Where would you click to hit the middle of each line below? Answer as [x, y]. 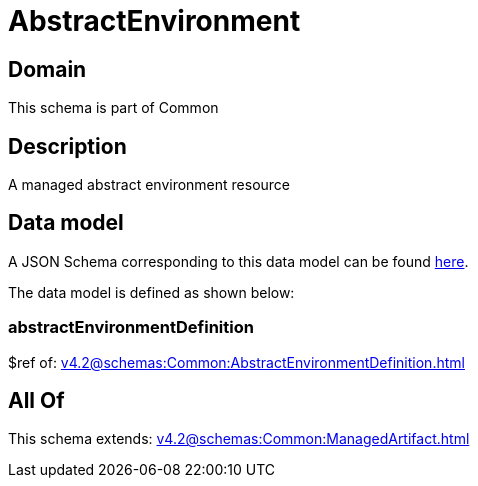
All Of [36, 401]
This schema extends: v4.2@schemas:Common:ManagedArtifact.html [239, 439]
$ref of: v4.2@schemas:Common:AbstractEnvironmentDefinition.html [236, 362]
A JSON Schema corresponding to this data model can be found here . [238, 261]
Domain [47, 69]
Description [67, 146]
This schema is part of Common [113, 108]
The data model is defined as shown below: [151, 292]
